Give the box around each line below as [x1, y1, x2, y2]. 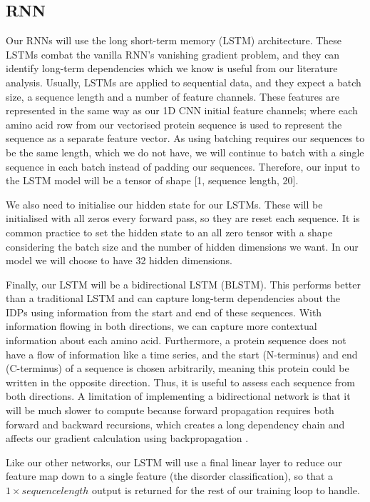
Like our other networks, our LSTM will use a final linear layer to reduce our [6, 454, 342, 469]
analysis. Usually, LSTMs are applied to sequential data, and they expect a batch [6, 74, 361, 89]
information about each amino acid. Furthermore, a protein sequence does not [6, 333, 346, 348]
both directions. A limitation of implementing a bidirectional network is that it [6, 388, 351, 403]
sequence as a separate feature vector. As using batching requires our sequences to [6, 131, 365, 146]
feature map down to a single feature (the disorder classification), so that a [6, 468, 334, 483]
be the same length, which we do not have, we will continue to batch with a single [6, 144, 364, 159]
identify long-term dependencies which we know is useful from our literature [6, 61, 338, 76]
